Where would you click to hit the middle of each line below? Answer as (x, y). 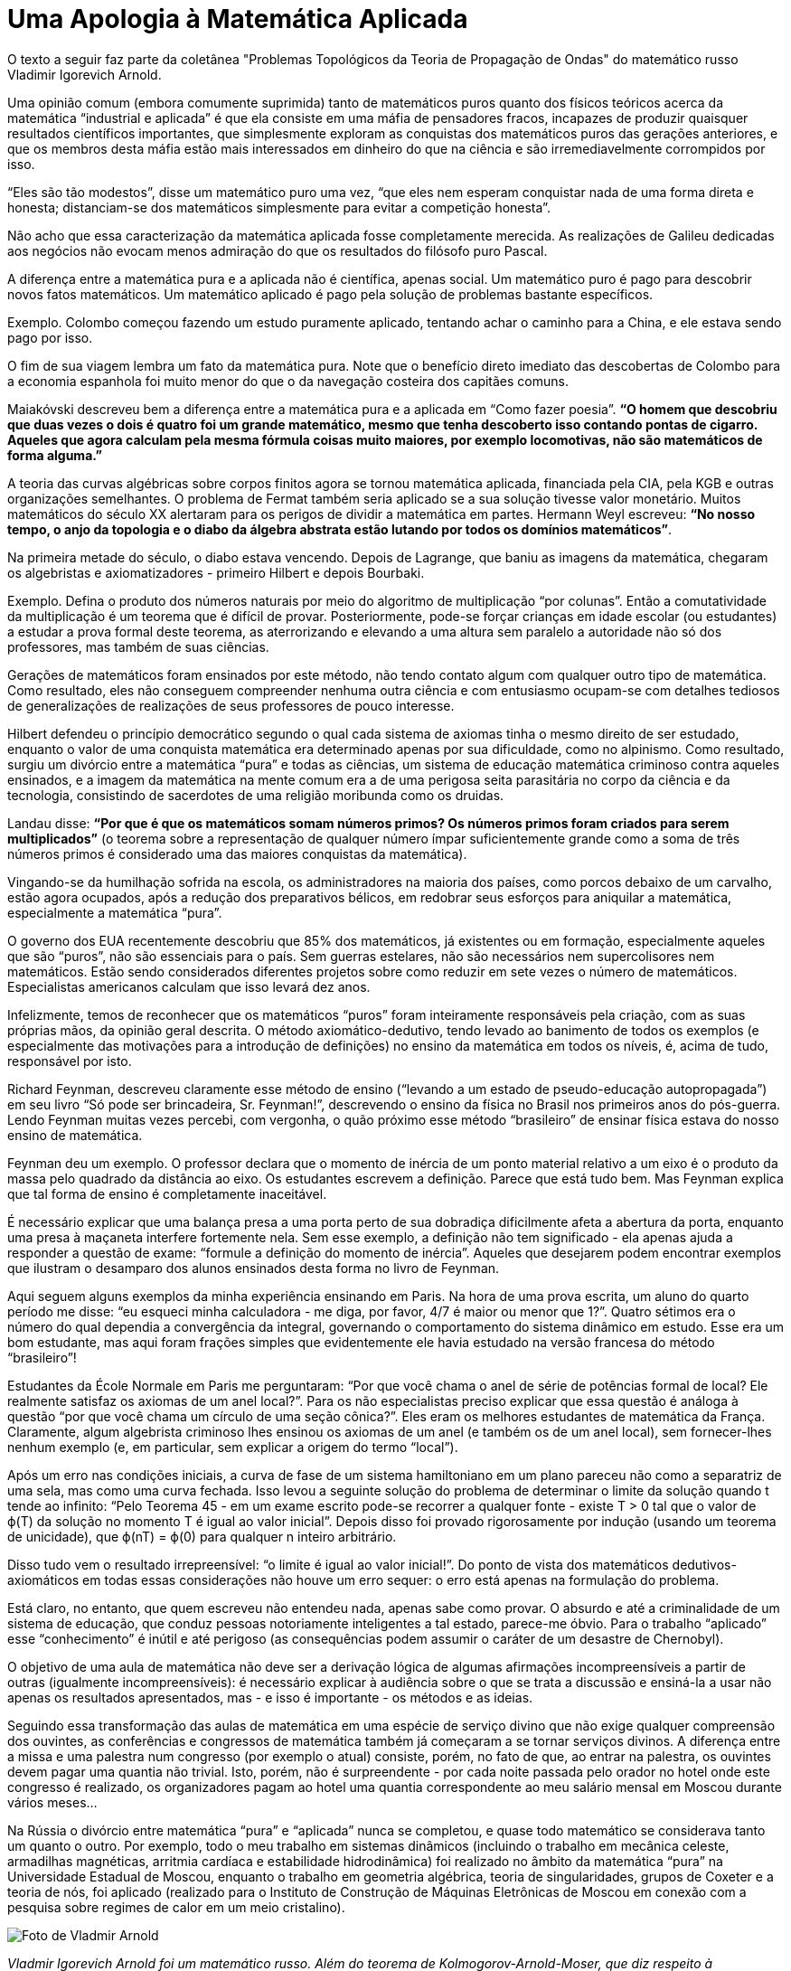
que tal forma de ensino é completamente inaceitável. (167, 1193)
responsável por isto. (70, 1061)
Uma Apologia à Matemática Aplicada (238, 19)
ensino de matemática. (75, 1135)
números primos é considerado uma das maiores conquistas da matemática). (237, 853)
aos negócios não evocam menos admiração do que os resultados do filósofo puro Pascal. (278, 250)
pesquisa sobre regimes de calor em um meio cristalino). (176, 1907)
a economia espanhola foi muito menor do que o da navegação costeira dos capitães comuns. (288, 381)
